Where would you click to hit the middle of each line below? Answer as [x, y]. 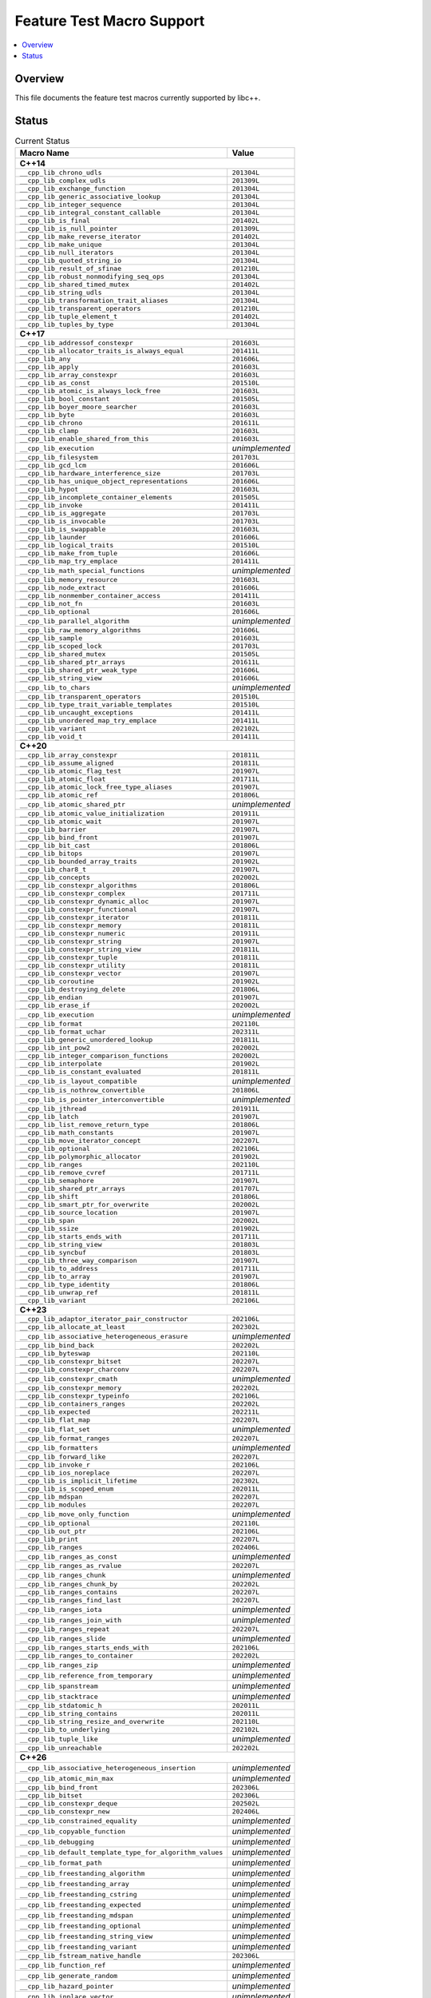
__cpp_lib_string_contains [69, 1714]
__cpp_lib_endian [51, 998]
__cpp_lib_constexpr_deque [69, 1803]
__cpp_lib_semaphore [57, 1181]
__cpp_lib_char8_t [53, 870]
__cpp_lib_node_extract [63, 588]
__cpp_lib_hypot [49, 490]
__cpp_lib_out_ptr [53, 1532]
